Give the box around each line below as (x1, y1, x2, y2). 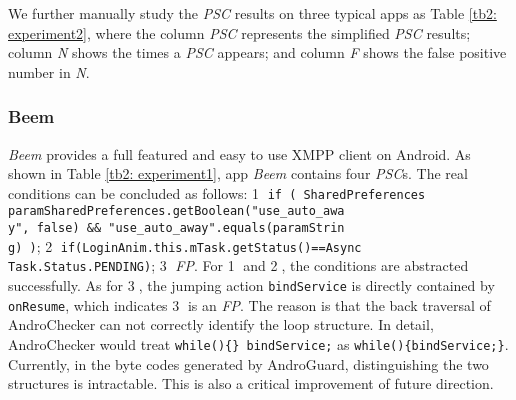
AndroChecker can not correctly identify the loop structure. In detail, (8, 314, 434, 335)
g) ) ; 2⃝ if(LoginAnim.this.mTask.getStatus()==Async (8, 235, 362, 256)
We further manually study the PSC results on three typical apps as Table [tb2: (8, 3, 497, 23)
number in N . (8, 61, 90, 82)
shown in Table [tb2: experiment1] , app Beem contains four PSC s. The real (8, 163, 468, 184)
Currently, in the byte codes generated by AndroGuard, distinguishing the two (8, 353, 489, 374)
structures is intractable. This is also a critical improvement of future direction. (8, 373, 494, 394)
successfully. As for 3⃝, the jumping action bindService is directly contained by (8, 275, 495, 296)
